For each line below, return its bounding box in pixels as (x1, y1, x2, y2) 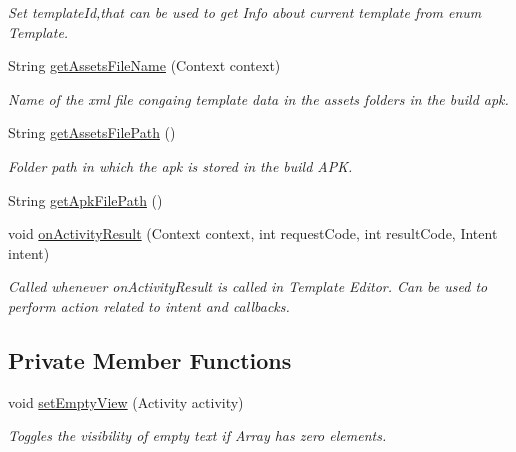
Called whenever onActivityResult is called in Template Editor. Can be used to (8, 276, 488, 297)
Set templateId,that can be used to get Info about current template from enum (8, 2, 482, 22)
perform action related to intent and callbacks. (8, 295, 290, 316)
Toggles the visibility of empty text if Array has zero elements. (8, 425, 387, 446)
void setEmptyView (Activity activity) (8, 391, 244, 412)
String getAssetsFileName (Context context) (8, 55, 281, 76)
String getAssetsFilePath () (8, 122, 176, 143)
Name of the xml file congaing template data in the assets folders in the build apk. (8, 88, 509, 109)
